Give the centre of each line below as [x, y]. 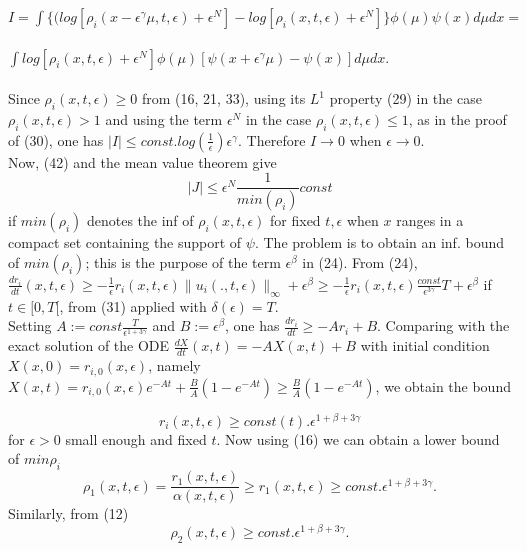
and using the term [164, 118]
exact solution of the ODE [89, 345]
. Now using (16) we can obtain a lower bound [358, 438]
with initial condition [425, 345]
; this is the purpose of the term [183, 261]
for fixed [295, 220]
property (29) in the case [405, 98]
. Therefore [272, 139]
